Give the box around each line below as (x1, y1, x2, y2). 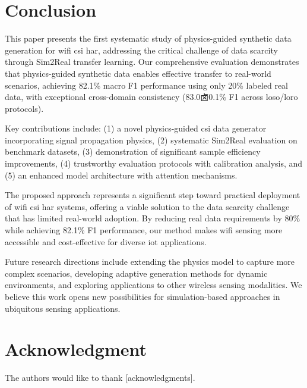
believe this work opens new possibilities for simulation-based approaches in (5, 290, 280, 302)
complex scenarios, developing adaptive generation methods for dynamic (5, 267, 268, 279)
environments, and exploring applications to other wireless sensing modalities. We (5, 279, 302, 291)
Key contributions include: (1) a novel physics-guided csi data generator (5, 122, 267, 134)
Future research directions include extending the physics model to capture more (5, 255, 295, 268)
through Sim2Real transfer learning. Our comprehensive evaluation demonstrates (5, 55, 299, 68)
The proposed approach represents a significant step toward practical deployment (5, 189, 300, 201)
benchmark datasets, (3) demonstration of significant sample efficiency (5, 145, 261, 158)
